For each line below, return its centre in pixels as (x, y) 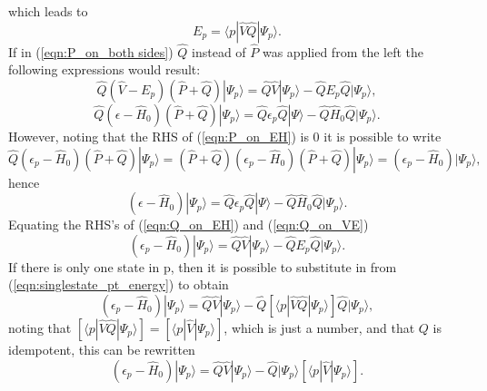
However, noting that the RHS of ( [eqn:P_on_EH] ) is (159, 136)
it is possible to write (383, 136)
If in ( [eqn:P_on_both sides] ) (91, 51)
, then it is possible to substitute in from (283, 266)
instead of (219, 51)
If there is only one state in (84, 266)
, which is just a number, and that (319, 327)
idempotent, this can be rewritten (102, 349)
